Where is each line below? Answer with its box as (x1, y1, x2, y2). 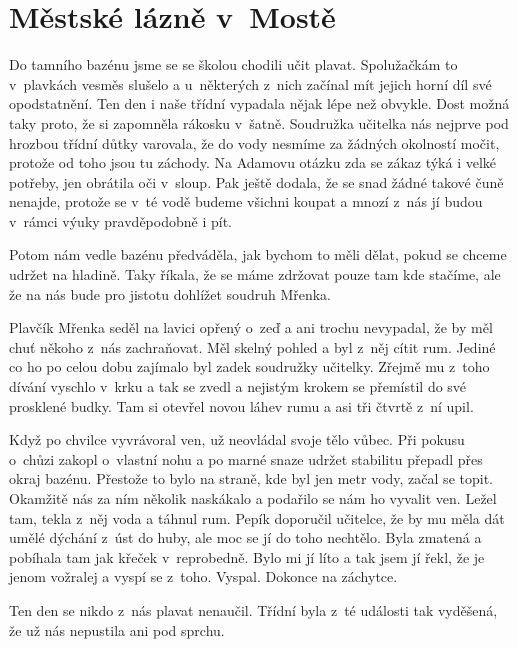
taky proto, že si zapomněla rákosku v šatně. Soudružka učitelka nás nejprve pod (9, 112, 509, 133)
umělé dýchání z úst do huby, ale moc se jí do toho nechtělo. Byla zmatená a (9, 527, 482, 548)
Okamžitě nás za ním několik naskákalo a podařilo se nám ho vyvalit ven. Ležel (9, 488, 497, 508)
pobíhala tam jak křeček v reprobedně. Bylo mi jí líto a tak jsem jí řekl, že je (9, 546, 485, 567)
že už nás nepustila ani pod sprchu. (9, 619, 225, 640)
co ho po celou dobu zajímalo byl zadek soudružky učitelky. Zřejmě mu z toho (9, 356, 490, 377)
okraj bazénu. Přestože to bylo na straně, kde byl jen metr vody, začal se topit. (9, 468, 493, 489)
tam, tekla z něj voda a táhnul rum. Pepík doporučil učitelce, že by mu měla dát (9, 507, 505, 528)
